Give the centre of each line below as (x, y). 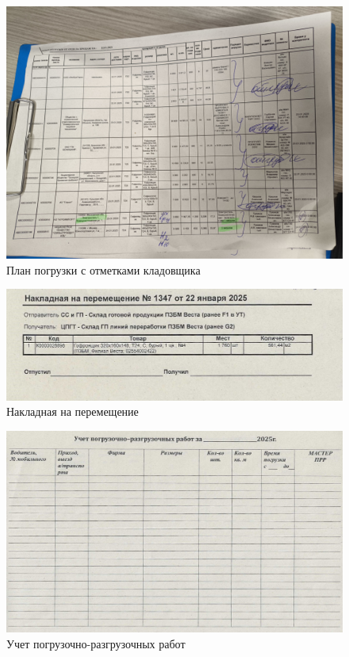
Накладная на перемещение (73, 411)
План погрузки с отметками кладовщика (104, 269)
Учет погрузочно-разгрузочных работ (96, 643)
